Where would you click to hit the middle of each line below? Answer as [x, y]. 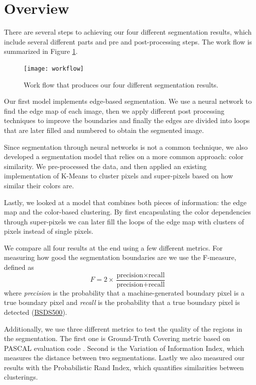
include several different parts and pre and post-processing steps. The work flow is [128, 41]
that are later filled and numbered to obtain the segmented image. [104, 130]
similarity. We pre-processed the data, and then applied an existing [105, 166]
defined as [19, 267]
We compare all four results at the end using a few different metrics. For [113, 247]
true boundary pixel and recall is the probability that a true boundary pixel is [122, 302]
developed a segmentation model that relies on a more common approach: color [124, 156]
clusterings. [21, 377]
